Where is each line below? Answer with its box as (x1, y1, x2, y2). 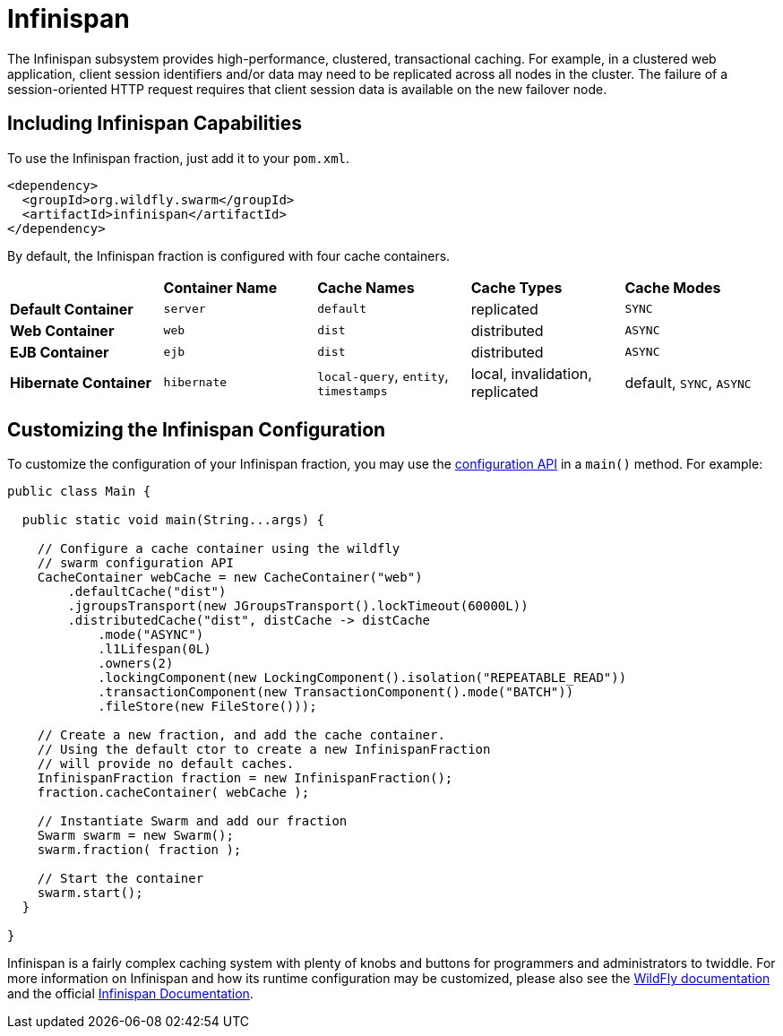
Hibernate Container (10, 373, 151, 392)
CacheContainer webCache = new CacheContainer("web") (37, 570, 423, 585)
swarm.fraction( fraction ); (37, 842, 242, 858)
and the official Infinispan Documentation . (7, 986, 254, 1002)
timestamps (317, 384, 388, 399)
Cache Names (317, 278, 415, 297)
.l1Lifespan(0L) (98, 642, 211, 657)
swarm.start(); (37, 885, 143, 901)
